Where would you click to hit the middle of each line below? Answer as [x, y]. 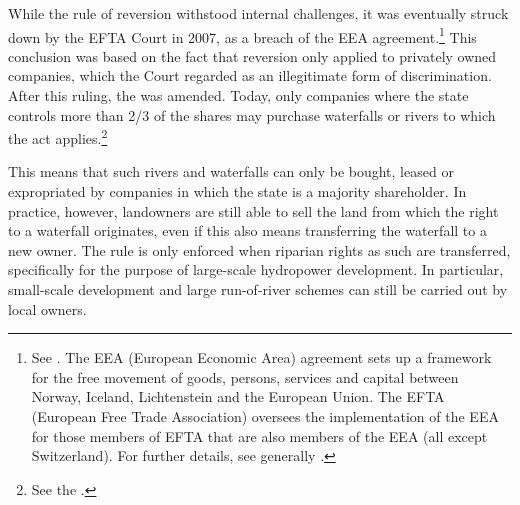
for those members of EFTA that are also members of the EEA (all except [259, 435]
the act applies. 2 [58, 136]
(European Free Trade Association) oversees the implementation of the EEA [265, 416]
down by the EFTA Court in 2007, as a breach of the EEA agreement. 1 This [242, 35]
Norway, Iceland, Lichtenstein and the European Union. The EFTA [238, 396]
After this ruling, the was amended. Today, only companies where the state [238, 95]
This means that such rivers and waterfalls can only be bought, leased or [231, 171]
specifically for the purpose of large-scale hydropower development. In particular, [256, 269]
